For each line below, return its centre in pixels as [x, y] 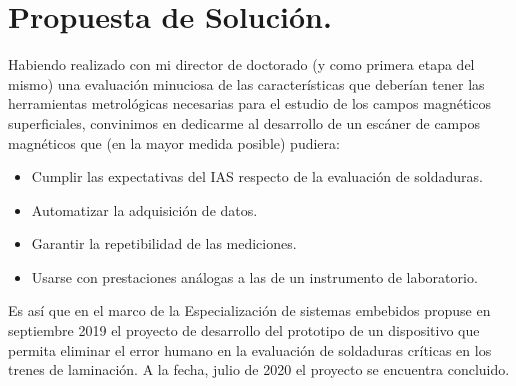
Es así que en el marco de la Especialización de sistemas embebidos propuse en [249, 310]
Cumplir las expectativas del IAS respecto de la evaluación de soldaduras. [257, 176]
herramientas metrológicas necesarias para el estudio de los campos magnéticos [249, 103]
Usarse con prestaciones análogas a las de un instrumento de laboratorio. [254, 276]
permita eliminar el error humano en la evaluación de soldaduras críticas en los [250, 349]
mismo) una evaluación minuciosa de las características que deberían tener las [246, 83]
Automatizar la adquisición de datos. [144, 209]
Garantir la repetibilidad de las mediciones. [164, 243]
